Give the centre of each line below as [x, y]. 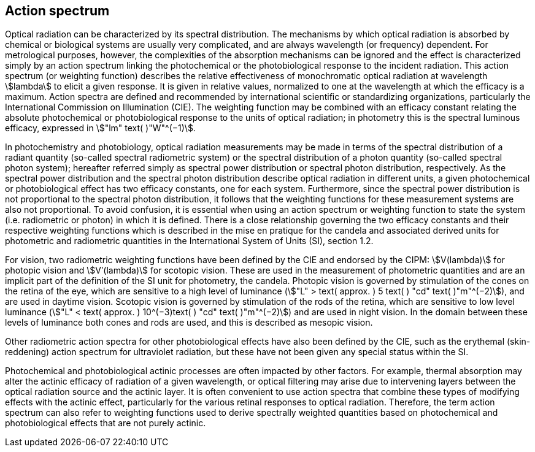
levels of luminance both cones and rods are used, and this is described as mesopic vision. [189, 323]
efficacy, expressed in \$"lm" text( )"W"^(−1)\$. [100, 128]
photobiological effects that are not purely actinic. [106, 423]
